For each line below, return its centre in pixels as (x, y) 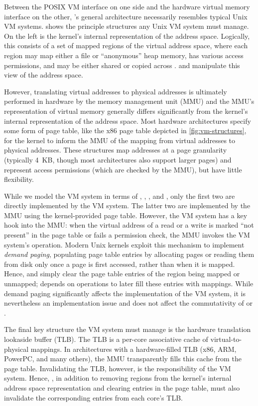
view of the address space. (44, 75)
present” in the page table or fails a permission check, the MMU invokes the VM (127, 235)
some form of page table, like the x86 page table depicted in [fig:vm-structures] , (125, 130)
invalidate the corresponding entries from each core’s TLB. (93, 397)
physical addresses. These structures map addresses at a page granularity (116, 150)
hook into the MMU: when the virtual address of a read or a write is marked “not (129, 225)
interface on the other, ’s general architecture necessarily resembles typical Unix (126, 16)
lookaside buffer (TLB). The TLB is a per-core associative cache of (106, 339)
